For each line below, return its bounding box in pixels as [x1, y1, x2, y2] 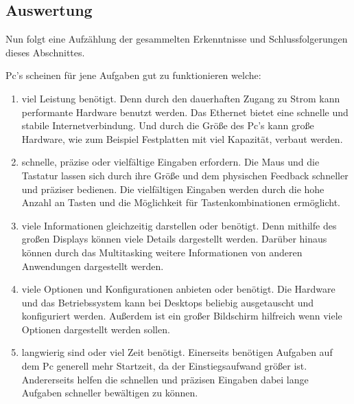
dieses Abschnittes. [5, 45, 85, 59]
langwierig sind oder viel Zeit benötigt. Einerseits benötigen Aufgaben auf [21, 345, 333, 359]
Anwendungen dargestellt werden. [21, 258, 164, 273]
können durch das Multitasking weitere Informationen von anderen [21, 245, 303, 259]
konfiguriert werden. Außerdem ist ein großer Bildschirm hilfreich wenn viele [21, 308, 342, 323]
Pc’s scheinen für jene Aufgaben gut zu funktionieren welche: [5, 68, 261, 82]
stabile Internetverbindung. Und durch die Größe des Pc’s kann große [21, 118, 314, 133]
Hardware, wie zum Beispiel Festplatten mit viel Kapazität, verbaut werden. [21, 131, 343, 146]
